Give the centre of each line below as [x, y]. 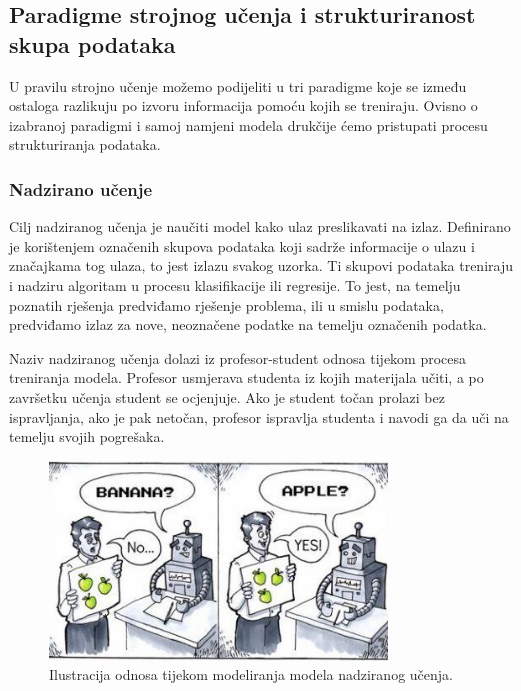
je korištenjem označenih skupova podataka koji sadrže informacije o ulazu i [242, 245]
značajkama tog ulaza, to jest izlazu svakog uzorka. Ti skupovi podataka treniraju [261, 265]
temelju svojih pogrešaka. [87, 436]
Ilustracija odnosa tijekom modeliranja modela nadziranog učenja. [251, 674]
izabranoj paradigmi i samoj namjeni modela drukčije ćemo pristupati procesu [248, 124]
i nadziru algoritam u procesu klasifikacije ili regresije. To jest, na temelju [235, 284]
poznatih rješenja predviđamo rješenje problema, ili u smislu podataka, [226, 304]
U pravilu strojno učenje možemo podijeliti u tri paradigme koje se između [238, 85]
